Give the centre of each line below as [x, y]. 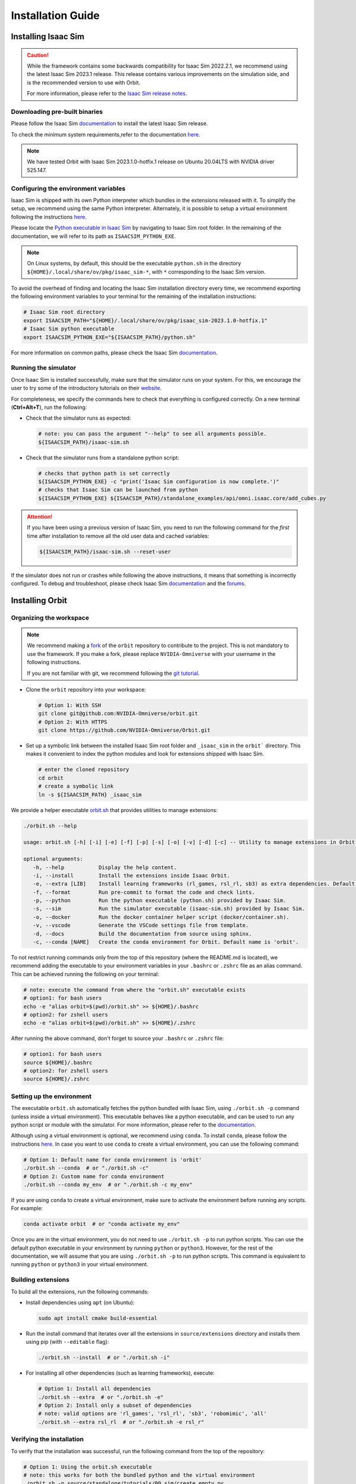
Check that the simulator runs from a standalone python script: [102, 458]
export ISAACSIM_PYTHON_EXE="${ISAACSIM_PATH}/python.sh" [109, 337]
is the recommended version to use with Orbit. [84, 83]
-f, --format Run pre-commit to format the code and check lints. [144, 892]
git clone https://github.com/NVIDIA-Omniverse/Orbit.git [124, 730]
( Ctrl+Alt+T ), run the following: [49, 407]
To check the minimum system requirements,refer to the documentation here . [106, 134]
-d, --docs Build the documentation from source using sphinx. [142, 934]
